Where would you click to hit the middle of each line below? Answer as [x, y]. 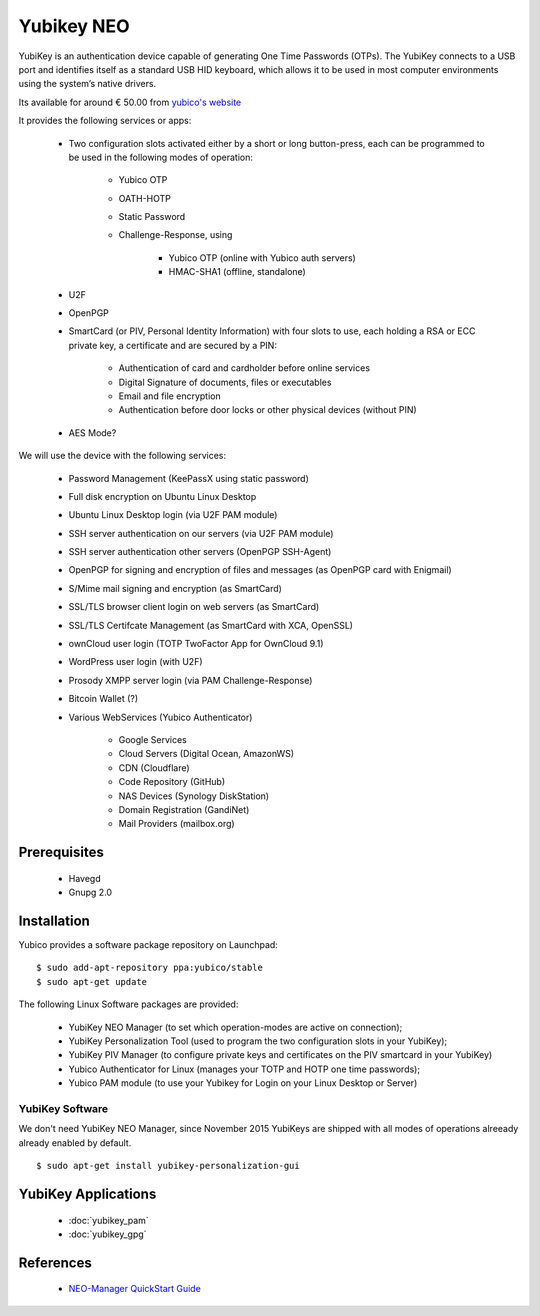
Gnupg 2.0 [90, 892]
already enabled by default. [75, 1142]
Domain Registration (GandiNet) [184, 809]
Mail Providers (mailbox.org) [176, 824]
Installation [54, 920]
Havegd [84, 878]
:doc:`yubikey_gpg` [107, 1234]
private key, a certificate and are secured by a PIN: [172, 345]
